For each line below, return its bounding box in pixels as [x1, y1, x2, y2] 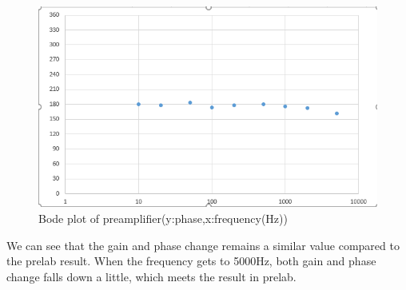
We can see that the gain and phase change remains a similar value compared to [6, 236, 400, 253]
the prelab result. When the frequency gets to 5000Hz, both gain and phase [6, 252, 376, 269]
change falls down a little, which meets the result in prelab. [6, 268, 297, 284]
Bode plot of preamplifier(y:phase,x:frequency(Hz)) [38, 210, 288, 226]
